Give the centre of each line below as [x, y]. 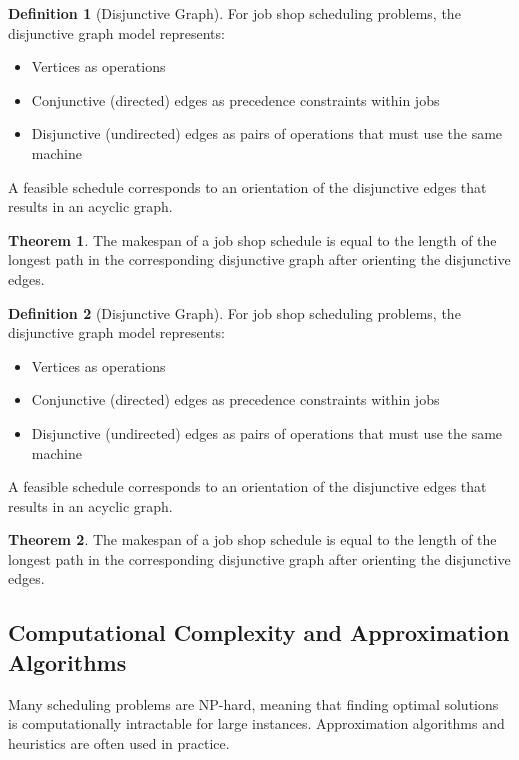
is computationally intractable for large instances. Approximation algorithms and [256, 723]
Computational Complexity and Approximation [259, 632]
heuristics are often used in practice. [119, 742]
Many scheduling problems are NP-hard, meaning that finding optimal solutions [253, 703]
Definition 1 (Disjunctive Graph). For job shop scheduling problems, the [234, 13]
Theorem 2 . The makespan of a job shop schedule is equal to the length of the [252, 539]
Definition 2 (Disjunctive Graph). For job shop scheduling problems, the [234, 312]
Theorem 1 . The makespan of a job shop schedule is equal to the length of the [252, 239]
